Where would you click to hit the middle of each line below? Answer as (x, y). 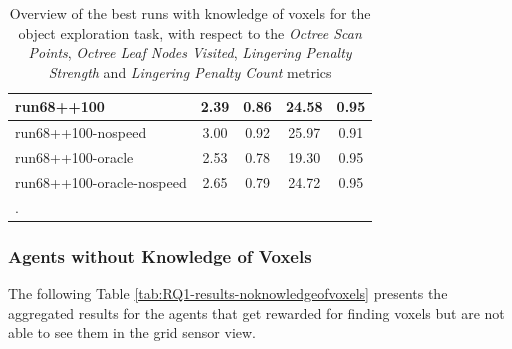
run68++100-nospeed (81, 132)
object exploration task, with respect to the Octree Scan (190, 32)
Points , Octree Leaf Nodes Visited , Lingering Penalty (190, 52)
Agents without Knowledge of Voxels (160, 255)
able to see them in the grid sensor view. (132, 332)
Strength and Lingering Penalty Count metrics (190, 71)
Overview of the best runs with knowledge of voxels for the (190, 13)
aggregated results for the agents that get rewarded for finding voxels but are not (256, 312)
